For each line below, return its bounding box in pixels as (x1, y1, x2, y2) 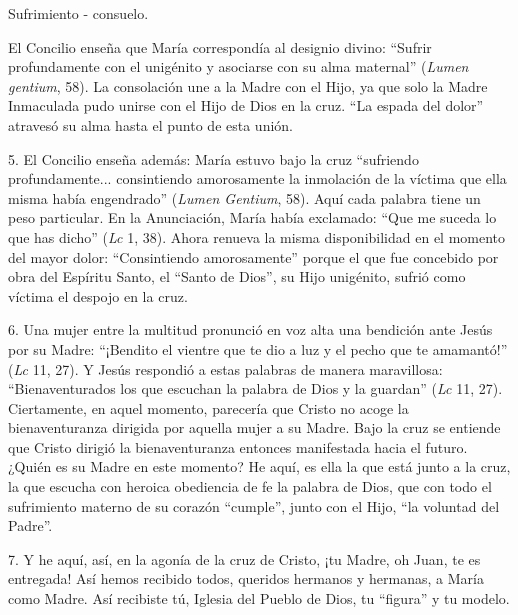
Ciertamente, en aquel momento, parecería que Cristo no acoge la (8, 397, 409, 418)
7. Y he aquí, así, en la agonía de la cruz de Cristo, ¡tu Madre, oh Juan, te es (8, 548, 481, 569)
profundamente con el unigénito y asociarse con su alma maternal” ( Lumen (8, 56, 469, 77)
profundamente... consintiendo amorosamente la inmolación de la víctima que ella (8, 168, 507, 189)
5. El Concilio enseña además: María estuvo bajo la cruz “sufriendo (8, 148, 419, 169)
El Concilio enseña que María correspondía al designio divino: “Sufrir (8, 36, 432, 57)
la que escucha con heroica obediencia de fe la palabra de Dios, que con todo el (8, 476, 492, 497)
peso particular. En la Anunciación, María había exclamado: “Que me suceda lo (8, 207, 497, 228)
